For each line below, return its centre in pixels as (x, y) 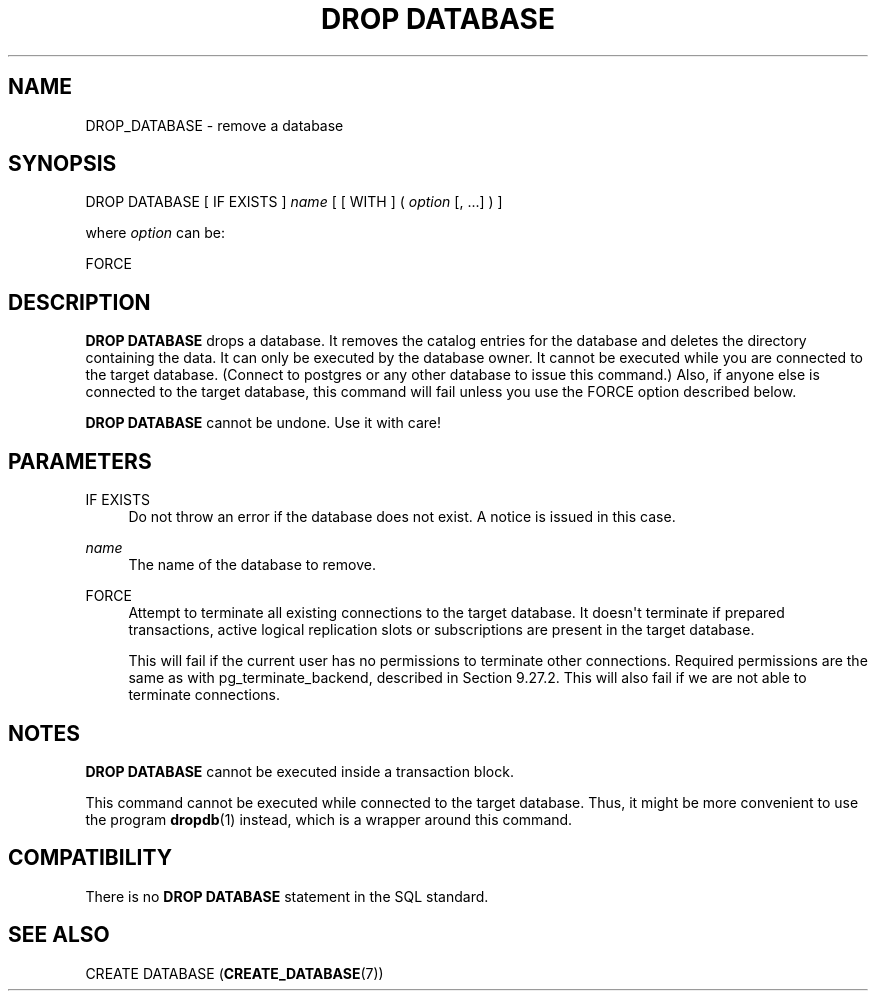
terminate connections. (204, 695)
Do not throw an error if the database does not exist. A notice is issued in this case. (402, 517)
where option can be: (155, 233)
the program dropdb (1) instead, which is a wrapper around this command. (329, 819)
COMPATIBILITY (90, 858)
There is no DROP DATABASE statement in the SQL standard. (287, 896)
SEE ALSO (59, 935)
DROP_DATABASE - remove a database (214, 125)
